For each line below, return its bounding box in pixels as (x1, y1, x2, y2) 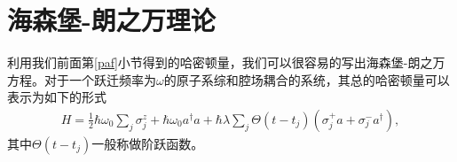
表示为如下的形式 (7, 88, 106, 106)
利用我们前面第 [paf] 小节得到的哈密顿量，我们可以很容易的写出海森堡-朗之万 (7, 53, 445, 72)
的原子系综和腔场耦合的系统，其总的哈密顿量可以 (163, 70, 450, 89)
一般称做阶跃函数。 (91, 134, 204, 152)
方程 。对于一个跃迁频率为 (7, 70, 156, 89)
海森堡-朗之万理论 (7, 2, 216, 38)
